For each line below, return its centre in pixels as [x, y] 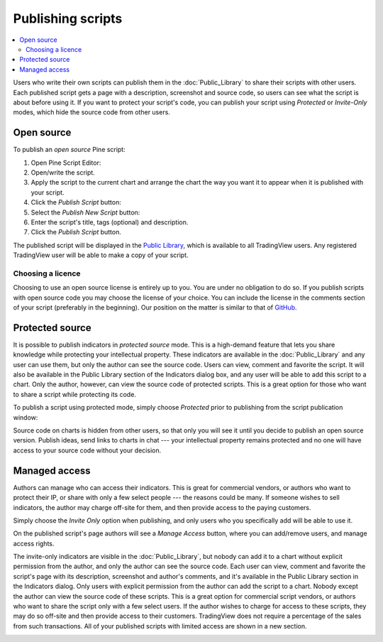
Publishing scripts [68, 18]
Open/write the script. [63, 172]
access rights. [34, 543]
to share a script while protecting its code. [74, 394]
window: [26, 417]
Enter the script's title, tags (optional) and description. [110, 222]
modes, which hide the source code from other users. [91, 112]
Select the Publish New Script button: [85, 212]
